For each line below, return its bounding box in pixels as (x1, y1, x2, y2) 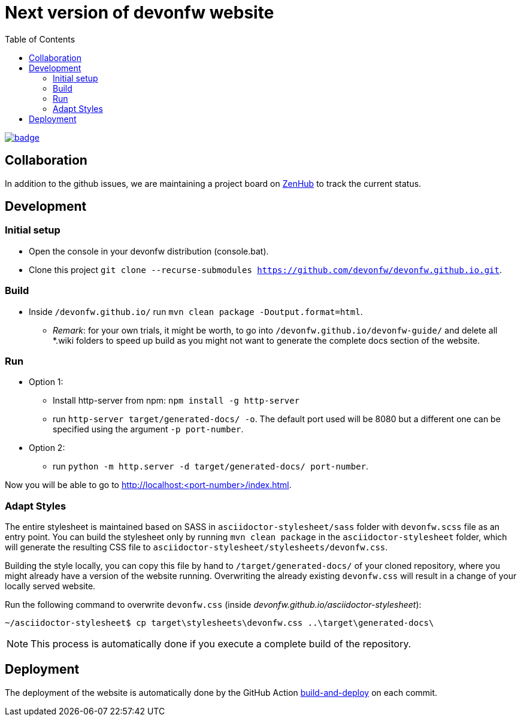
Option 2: (29, 443, 65, 453)
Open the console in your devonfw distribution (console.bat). (29, 246, 269, 256)
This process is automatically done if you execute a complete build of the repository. (31, 638, 411, 650)
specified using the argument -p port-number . (53, 424, 244, 435)
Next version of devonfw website (5, 2, 274, 23)
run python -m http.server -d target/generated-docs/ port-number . (53, 461, 369, 472)
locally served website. (5, 581, 96, 592)
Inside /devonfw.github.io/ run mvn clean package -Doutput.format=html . (29, 306, 363, 317)
